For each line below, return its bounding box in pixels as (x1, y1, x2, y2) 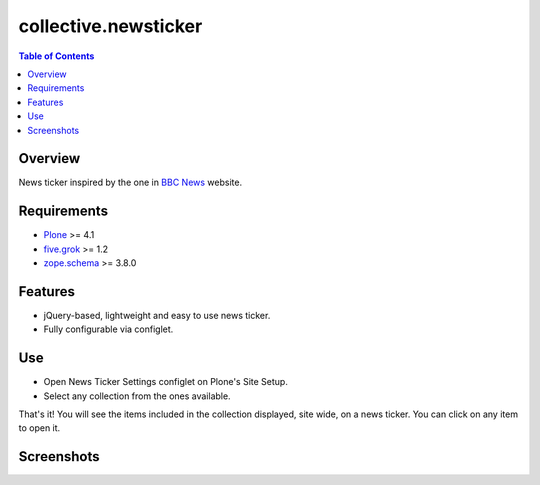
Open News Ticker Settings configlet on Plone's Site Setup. (43, 376, 289, 388)
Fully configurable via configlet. (43, 323, 174, 335)
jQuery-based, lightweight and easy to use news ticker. (43, 310, 271, 321)
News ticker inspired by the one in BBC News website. (18, 176, 243, 189)
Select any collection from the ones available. (43, 390, 231, 402)
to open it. (18, 422, 61, 434)
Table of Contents (18, 50, 95, 62)
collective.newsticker (18, 15, 203, 37)
